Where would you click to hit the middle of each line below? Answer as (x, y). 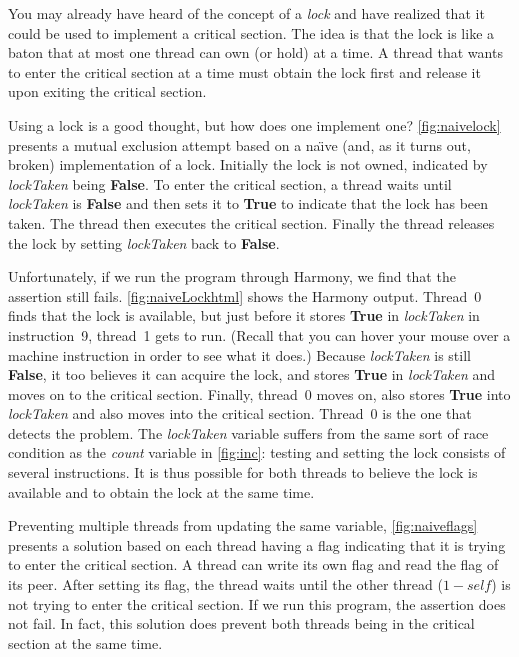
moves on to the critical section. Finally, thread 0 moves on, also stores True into (259, 393)
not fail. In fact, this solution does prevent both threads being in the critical (241, 623)
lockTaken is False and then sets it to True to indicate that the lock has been (248, 203)
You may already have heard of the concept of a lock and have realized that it (246, 13)
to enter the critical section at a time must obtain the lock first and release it (244, 71)
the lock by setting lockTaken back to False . (144, 242)
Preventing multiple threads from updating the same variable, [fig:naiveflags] (243, 525)
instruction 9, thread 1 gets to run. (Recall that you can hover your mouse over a (259, 334)
